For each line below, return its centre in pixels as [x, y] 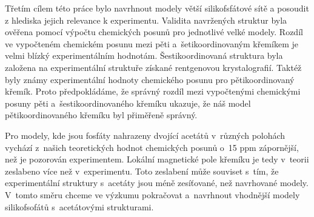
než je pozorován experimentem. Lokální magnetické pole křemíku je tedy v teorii [157, 159]
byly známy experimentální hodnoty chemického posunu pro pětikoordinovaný [150, 79]
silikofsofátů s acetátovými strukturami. [79, 206]
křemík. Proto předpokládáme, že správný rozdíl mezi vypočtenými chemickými [153, 91]
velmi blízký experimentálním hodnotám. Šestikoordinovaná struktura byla [144, 55]
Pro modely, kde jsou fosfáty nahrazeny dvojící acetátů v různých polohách [145, 135]
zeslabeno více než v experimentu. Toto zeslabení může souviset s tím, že [142, 171]
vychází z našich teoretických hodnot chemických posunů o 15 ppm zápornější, [152, 147]
